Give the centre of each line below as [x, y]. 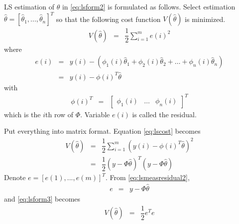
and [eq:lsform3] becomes [42, 198]
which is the [22, 114]
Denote [15, 177]
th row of [60, 114]
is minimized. [205, 19]
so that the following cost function [108, 19]
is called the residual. [164, 114]
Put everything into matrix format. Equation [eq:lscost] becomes [102, 131]
